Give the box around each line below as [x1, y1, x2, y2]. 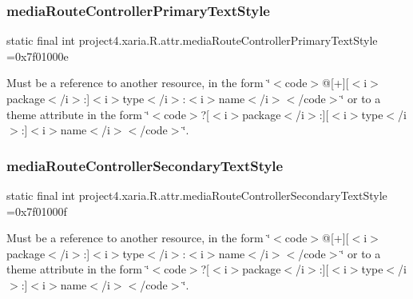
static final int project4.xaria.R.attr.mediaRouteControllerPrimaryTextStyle [6, 32, 378, 49]
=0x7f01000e [6, 47, 69, 64]
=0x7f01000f [6, 202, 67, 219]
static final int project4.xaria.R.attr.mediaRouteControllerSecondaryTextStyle [6, 187, 387, 203]
